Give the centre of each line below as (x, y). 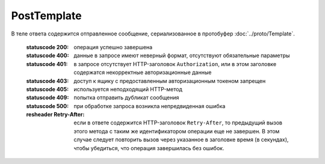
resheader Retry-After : (55, 115)
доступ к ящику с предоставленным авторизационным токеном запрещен (170, 80)
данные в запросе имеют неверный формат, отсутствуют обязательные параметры (182, 56)
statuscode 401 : (47, 64)
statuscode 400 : (48, 56)
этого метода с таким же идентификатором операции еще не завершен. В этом (177, 131)
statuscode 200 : (48, 47)
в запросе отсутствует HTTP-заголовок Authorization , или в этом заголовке (175, 64)
